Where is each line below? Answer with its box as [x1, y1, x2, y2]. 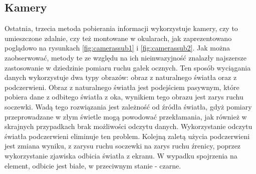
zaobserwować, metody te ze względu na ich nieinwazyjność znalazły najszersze [5, 52, 246, 62]
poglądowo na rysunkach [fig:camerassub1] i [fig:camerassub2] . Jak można [5, 42, 230, 53]
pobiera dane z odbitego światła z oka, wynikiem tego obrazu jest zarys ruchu [5, 91, 243, 102]
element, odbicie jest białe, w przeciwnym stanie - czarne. [5, 160, 181, 170]
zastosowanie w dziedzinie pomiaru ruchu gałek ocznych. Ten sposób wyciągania [5, 62, 251, 72]
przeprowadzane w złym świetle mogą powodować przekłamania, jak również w [5, 111, 247, 121]
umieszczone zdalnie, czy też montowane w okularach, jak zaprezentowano [5, 32, 232, 43]
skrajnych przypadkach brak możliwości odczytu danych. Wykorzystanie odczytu [5, 121, 252, 131]
